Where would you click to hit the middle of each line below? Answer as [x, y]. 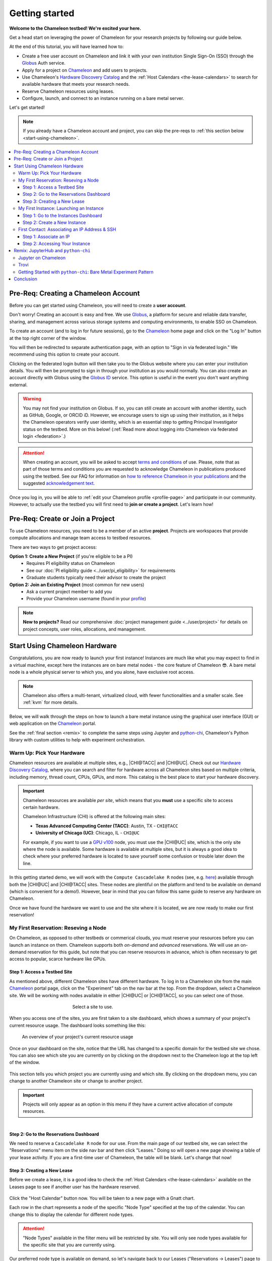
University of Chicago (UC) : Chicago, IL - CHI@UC [87, 833]
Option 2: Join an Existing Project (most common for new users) [77, 585]
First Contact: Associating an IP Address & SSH [67, 230]
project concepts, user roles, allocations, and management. [84, 629]
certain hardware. [41, 808]
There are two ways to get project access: [53, 547]
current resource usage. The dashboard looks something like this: [78, 1025]
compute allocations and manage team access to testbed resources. [80, 538]
